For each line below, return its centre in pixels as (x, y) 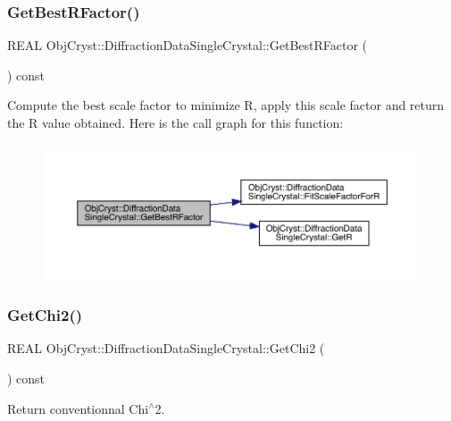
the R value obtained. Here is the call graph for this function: (175, 122)
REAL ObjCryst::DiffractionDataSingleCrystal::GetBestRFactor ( (188, 45)
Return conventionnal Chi (78, 408)
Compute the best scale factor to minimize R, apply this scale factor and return (226, 105)
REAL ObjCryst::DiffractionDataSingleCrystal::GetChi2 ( (166, 348)
